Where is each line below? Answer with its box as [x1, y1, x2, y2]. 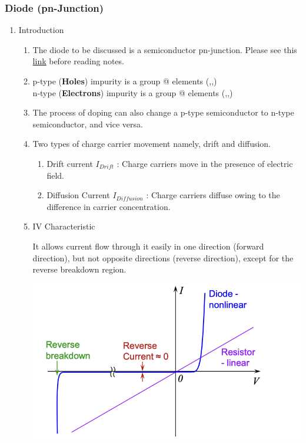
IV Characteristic [32, 220, 95, 232]
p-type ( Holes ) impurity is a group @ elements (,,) [32, 75, 217, 87]
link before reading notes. [32, 55, 124, 67]
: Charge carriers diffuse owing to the [146, 189, 280, 201]
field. [46, 169, 64, 181]
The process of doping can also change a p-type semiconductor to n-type [32, 106, 294, 119]
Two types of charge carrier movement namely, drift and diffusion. [32, 137, 271, 150]
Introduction [18, 24, 64, 36]
